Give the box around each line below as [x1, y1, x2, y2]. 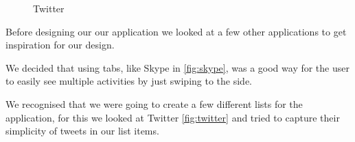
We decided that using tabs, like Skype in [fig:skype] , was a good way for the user [5, 60, 350, 74]
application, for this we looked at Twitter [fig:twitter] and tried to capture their [5, 110, 340, 124]
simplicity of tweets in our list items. [5, 124, 159, 138]
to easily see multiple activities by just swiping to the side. [5, 74, 252, 88]
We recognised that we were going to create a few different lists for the [5, 96, 303, 111]
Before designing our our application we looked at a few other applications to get [5, 24, 347, 38]
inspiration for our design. [5, 38, 115, 52]
